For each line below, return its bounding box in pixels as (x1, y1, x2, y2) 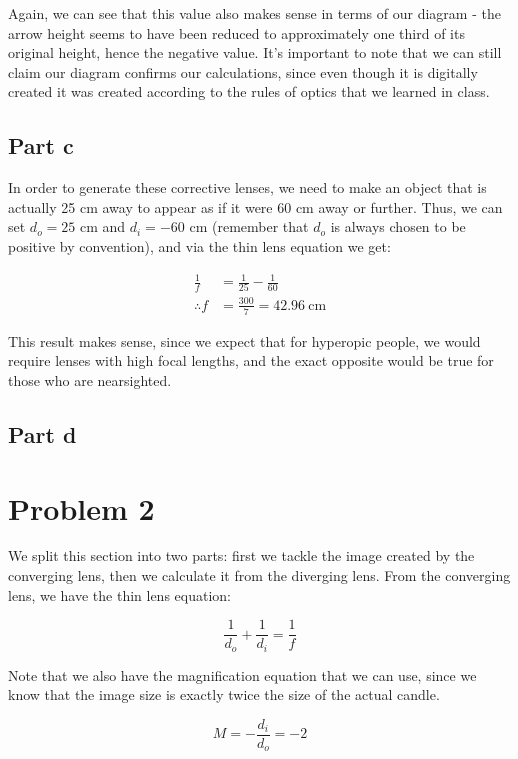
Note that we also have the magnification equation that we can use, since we (8, 664, 477, 685)
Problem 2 (8, 487, 155, 528)
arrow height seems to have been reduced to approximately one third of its (8, 22, 465, 43)
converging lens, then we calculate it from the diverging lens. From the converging (8, 565, 511, 586)
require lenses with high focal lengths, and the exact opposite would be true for (8, 350, 494, 371)
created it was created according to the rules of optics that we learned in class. (8, 81, 490, 102)
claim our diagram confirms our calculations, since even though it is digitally (8, 61, 478, 82)
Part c (8, 130, 74, 161)
